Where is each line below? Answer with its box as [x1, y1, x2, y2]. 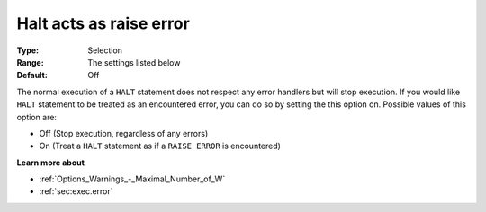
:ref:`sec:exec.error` [39, 186, 113, 197]
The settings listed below [87, 57, 181, 67]
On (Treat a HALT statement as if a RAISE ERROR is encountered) [39, 140, 281, 152]
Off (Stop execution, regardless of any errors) [39, 128, 209, 138]
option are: [16, 111, 58, 122]
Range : [16, 57, 44, 67]
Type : [16, 45, 40, 56]
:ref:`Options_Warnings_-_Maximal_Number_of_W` [39, 173, 226, 184]
